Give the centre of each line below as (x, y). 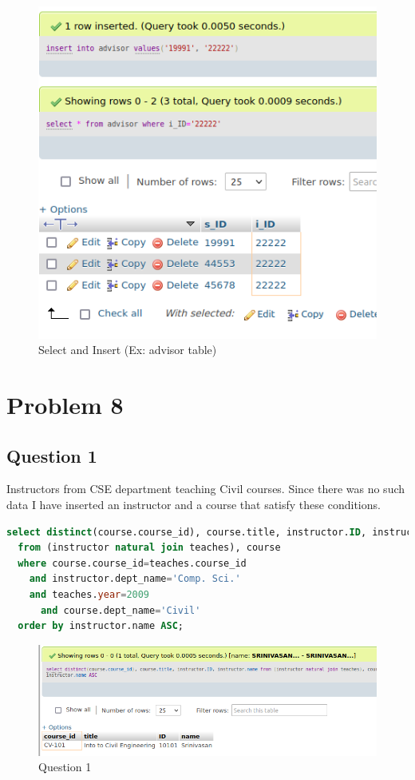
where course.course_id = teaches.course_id (132, 563)
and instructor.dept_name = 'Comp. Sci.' (135, 579)
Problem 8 (65, 405)
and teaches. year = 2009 (89, 594)
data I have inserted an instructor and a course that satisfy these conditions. (194, 504)
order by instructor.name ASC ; (101, 626)
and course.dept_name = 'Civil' (121, 610)
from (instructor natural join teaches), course (149, 548)
